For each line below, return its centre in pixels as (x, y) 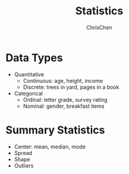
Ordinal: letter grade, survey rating (65, 100)
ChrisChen (99, 27)
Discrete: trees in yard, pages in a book (71, 87)
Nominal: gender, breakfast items (64, 106)
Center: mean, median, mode (50, 147)
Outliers (24, 166)
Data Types (34, 58)
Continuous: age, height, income (63, 80)
